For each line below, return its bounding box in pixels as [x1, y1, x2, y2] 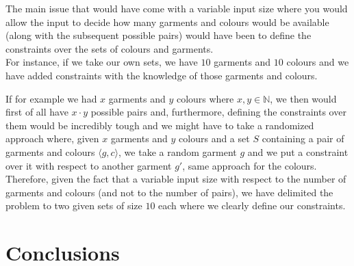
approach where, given [5, 131, 99, 146]
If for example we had [5, 91, 97, 105]
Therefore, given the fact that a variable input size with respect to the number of [5, 172, 346, 186]
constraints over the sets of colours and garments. [5, 41, 214, 55]
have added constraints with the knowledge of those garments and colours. [5, 68, 318, 82]
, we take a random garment [118, 144, 237, 159]
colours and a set [179, 131, 250, 146]
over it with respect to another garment [5, 158, 172, 172]
